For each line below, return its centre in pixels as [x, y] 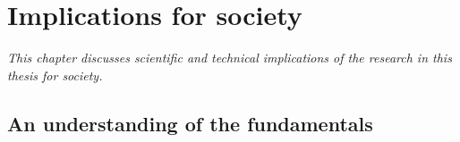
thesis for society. [55, 75]
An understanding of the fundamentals [190, 123]
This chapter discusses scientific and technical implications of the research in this [230, 58]
